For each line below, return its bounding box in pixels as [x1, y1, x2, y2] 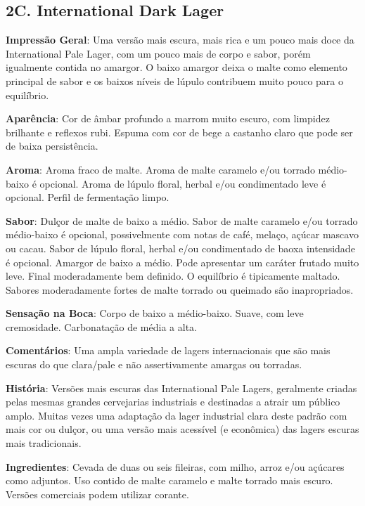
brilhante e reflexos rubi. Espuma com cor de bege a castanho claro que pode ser [6, 124, 353, 139]
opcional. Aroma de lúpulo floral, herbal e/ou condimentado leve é [39, 176, 326, 190]
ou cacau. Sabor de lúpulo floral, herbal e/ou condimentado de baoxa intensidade [6, 240, 355, 255]
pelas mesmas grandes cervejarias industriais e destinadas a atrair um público [6, 394, 340, 409]
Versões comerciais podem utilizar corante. [6, 486, 189, 501]
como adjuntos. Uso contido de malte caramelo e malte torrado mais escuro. [6, 473, 333, 488]
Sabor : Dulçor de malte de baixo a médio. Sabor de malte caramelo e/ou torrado [6, 213, 358, 228]
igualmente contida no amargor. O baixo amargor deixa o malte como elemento [6, 60, 347, 74]
